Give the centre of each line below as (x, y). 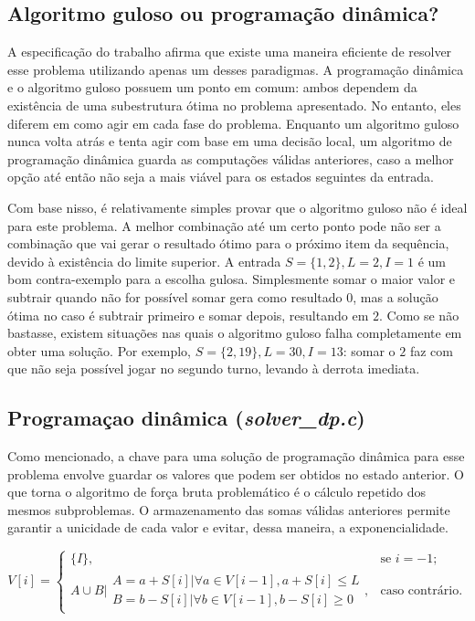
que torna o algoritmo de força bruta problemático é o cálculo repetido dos (217, 492)
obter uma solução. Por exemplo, (100, 350)
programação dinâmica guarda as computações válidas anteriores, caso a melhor (231, 158)
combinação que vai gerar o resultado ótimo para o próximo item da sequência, (228, 243)
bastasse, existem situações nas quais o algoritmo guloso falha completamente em (235, 333)
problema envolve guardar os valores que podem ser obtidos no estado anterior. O (236, 474)
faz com (431, 350)
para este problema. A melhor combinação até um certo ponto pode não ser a (224, 225)
